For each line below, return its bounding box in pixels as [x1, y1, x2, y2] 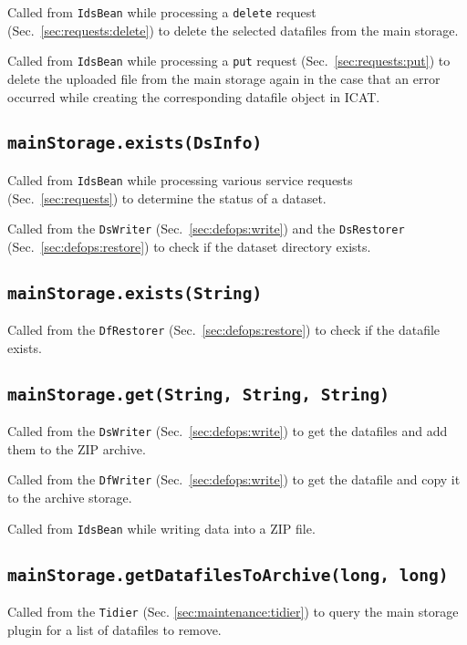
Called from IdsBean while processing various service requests [7, 170, 353, 189]
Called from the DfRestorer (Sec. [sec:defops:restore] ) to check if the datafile [7, 320, 441, 339]
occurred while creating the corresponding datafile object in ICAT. [7, 87, 380, 106]
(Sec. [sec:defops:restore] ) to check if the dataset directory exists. [7, 236, 371, 255]
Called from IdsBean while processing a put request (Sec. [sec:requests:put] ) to [7, 51, 451, 70]
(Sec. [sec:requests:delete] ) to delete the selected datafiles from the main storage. [7, 20, 459, 39]
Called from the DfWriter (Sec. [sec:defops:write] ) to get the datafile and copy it [7, 470, 461, 489]
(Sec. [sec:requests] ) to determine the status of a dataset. [7, 188, 327, 207]
